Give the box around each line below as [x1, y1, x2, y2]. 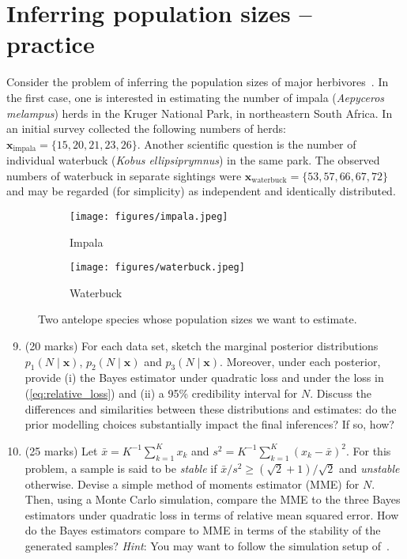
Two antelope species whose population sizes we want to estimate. [38, 311, 357, 327]
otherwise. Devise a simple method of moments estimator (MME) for [24, 475, 360, 492]
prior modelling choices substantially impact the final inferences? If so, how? [24, 416, 394, 432]
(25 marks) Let [24, 442, 98, 459]
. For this [345, 442, 391, 459]
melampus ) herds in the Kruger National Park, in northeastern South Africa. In [6, 104, 393, 121]
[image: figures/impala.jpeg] [70, 210, 228, 222]
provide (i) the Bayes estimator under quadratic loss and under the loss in [24, 369, 384, 386]
